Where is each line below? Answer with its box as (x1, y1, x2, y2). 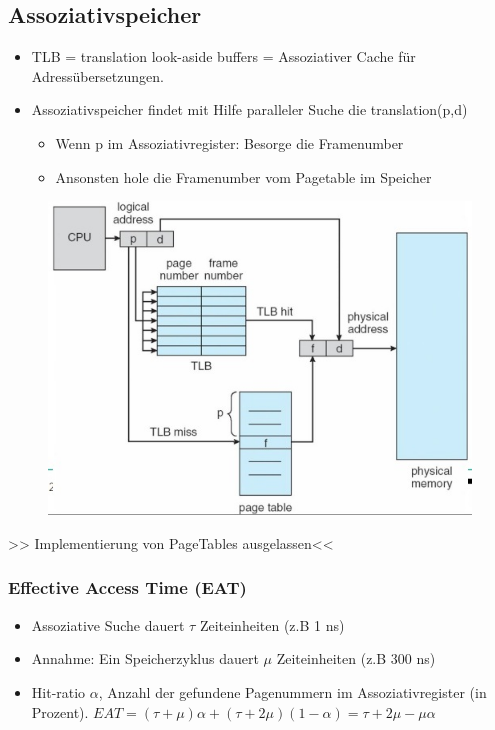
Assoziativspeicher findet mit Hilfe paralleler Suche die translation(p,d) (31, 99, 468, 120)
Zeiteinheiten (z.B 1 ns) (199, 614, 345, 635)
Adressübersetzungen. (31, 65, 164, 86)
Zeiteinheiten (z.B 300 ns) (276, 648, 436, 669)
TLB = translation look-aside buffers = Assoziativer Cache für (31, 46, 416, 67)
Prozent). (31, 701, 89, 722)
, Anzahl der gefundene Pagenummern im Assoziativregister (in (98, 681, 487, 702)
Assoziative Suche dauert (31, 614, 185, 635)
